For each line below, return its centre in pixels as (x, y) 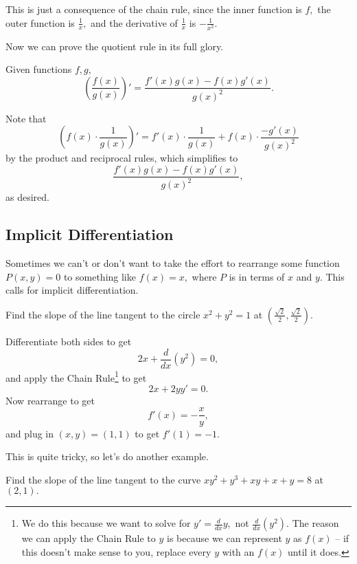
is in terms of (257, 276)
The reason (315, 523)
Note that (26, 118)
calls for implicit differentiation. (72, 290)
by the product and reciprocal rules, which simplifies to (122, 158)
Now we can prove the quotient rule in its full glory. (115, 46)
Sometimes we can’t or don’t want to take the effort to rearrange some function (173, 263)
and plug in (30, 433)
